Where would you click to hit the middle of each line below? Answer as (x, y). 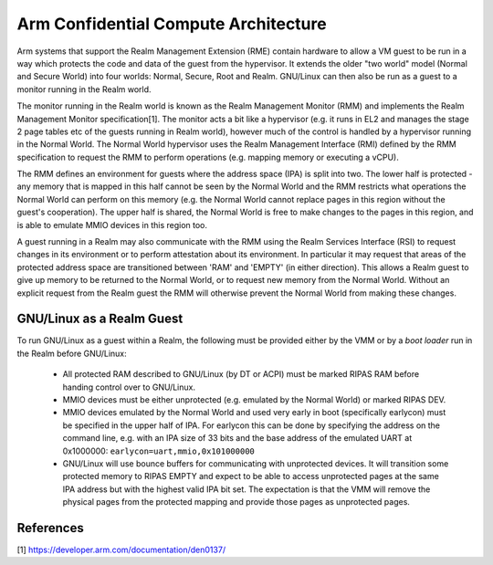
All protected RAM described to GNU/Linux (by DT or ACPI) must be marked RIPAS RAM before (241, 374)
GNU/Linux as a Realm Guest (100, 319)
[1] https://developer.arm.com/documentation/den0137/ (121, 550)
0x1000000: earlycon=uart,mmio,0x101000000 (159, 451)
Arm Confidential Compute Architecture (172, 24)
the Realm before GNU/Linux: (72, 353)
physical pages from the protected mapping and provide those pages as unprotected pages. (236, 502)
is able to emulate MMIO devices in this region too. (112, 225)
